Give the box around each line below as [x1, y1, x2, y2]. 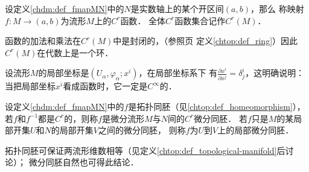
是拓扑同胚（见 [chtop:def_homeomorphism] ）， [128, 100, 305, 113]
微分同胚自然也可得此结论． [28, 156, 139, 168]
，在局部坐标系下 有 [138, 66, 218, 79]
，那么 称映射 [250, 2, 304, 14]
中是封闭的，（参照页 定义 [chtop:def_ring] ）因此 [113, 34, 298, 47]
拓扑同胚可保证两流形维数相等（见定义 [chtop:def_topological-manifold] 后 [5, 144, 285, 156]
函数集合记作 [174, 14, 226, 27]
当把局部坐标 [5, 80, 56, 92]
